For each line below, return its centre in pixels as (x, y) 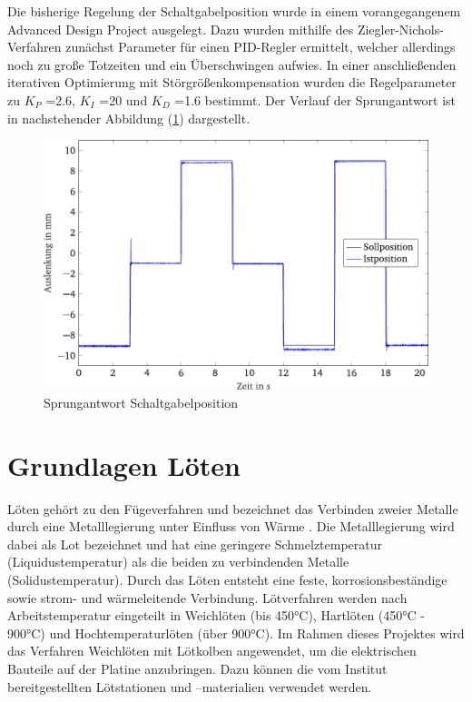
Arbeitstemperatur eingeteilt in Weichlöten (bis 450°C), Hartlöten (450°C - (216, 615)
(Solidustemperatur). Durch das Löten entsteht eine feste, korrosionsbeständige (227, 580)
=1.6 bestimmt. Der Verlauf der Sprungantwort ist (315, 99)
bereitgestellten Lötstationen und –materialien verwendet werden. (190, 686)
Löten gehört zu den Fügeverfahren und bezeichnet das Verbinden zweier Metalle (233, 508)
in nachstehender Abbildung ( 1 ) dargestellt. (129, 118)
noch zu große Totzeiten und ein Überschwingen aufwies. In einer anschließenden (232, 64)
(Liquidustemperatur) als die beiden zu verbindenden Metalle (178, 562)
